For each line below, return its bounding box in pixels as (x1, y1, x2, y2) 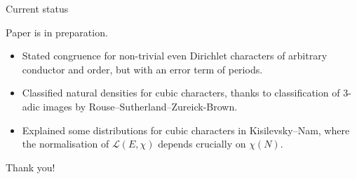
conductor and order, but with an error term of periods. (22, 62, 263, 76)
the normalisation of (22, 136, 109, 151)
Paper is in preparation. (6, 24, 108, 39)
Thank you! (6, 159, 55, 174)
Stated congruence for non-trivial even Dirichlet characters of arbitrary (22, 48, 328, 63)
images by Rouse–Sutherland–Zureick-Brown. (43, 99, 238, 113)
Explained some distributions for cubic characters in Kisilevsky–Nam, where (22, 122, 350, 137)
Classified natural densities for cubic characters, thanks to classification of (22, 85, 340, 100)
